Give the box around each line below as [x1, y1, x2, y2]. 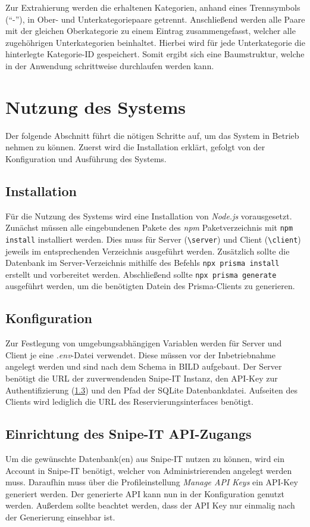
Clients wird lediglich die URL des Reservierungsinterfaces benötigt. [5, 395, 253, 408]
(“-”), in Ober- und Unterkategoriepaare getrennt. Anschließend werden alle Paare [5, 13, 305, 25]
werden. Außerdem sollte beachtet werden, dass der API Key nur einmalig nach [5, 499, 295, 511]
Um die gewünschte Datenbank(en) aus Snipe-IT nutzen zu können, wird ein [5, 452, 284, 465]
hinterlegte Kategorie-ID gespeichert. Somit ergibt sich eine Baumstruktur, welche [5, 48, 305, 60]
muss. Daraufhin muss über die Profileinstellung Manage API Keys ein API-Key [5, 476, 298, 488]
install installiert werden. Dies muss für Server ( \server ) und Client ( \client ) [5, 232, 301, 245]
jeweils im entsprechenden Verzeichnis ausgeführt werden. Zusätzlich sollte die [5, 244, 290, 257]
